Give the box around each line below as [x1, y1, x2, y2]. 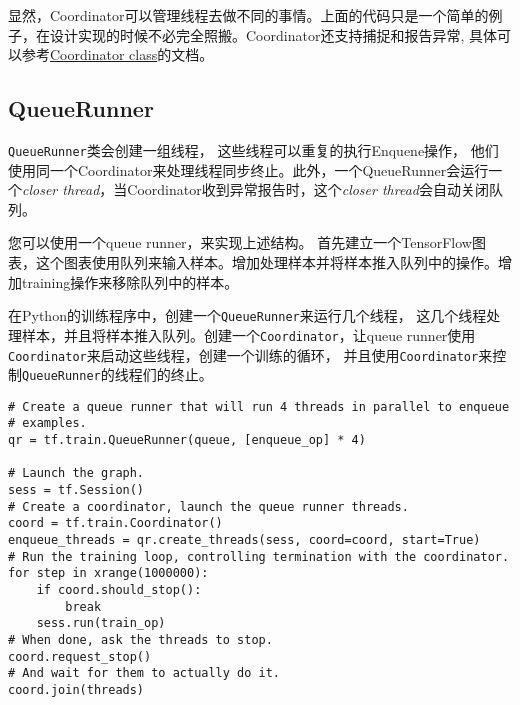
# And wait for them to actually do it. [8, 666, 281, 681]
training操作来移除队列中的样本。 [21, 271, 239, 292]
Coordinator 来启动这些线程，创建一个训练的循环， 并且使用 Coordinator [8, 344, 479, 365]
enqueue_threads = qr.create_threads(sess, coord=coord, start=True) [8, 533, 481, 548]
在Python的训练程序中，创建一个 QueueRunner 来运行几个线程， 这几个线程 [8, 305, 487, 326]
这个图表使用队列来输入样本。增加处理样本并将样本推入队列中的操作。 [35, 252, 498, 273]
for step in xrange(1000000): [8, 566, 209, 581]
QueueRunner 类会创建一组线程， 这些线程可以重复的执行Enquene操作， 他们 [8, 139, 499, 160]
